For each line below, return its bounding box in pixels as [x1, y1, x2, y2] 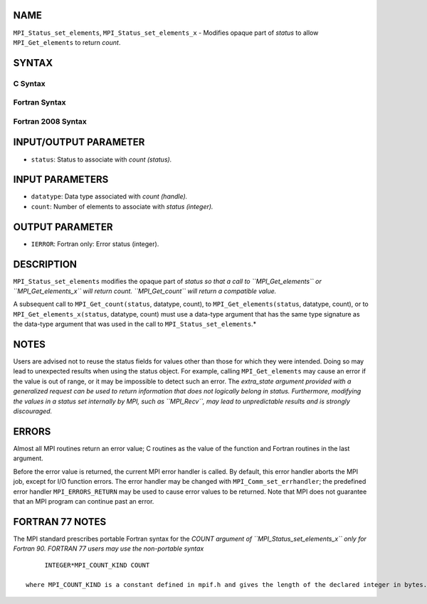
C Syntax [13, 78, 46, 88]
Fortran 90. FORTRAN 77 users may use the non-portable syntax [13, 544, 204, 553]
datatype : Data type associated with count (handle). [31, 192, 188, 201]
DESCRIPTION [13, 258, 78, 270]
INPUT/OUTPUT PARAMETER [13, 136, 145, 149]
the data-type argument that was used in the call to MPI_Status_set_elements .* [13, 320, 256, 329]
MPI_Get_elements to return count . [13, 38, 121, 46]
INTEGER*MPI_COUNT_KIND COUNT [44, 561, 150, 569]
